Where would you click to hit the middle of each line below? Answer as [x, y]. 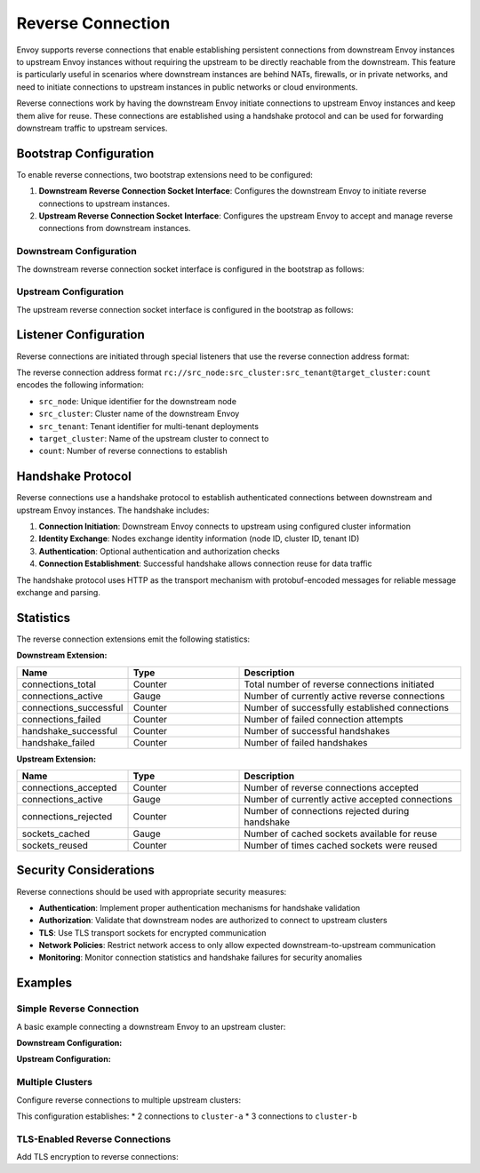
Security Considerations [86, 870]
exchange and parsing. [59, 592]
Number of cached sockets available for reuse [340, 834]
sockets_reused [55, 846]
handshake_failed [58, 742]
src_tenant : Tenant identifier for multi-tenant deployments [149, 426]
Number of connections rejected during [327, 811]
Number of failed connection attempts [324, 719]
